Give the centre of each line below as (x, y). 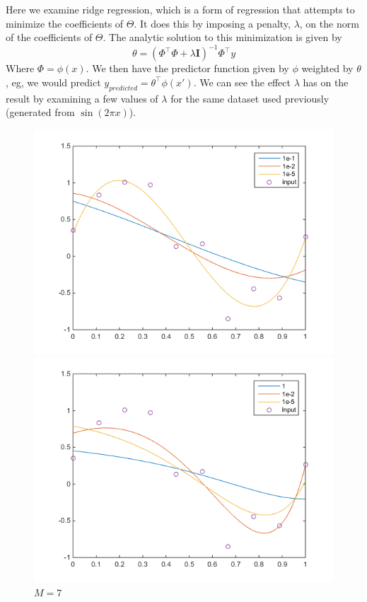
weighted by (327, 68)
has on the (326, 82)
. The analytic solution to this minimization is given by (222, 37)
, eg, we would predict (53, 82)
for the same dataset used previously (250, 98)
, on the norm (329, 23)
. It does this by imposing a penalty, (212, 23)
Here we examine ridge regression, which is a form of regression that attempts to (180, 9)
